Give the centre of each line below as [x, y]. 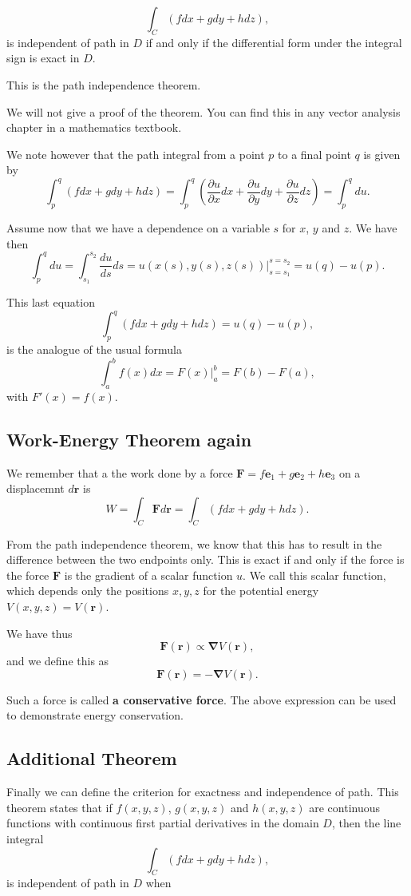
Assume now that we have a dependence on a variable [138, 228]
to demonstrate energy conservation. [95, 715]
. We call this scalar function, [314, 575]
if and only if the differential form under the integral [274, 42]
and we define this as [58, 661]
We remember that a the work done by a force [120, 472]
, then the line [366, 823]
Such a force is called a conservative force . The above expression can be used [202, 699]
